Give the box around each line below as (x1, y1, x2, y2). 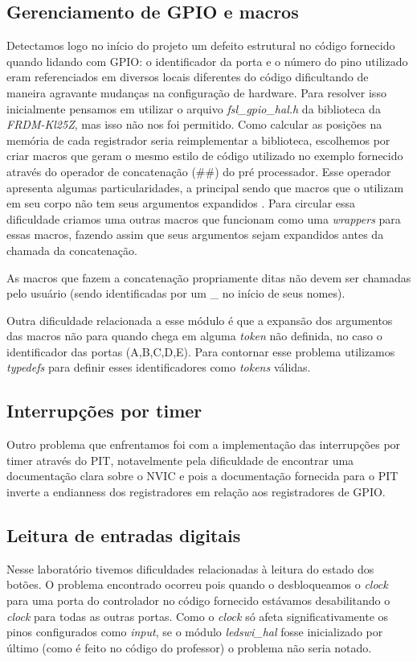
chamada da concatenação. (6, 241, 137, 258)
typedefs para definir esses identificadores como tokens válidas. (6, 359, 311, 376)
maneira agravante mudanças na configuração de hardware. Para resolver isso (6, 84, 386, 101)
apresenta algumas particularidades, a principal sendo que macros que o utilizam (6, 179, 404, 195)
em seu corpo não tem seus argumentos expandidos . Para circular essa (6, 195, 356, 212)
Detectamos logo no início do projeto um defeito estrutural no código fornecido (6, 37, 395, 54)
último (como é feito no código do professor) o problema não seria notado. (6, 639, 372, 656)
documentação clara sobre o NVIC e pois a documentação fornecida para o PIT (6, 467, 399, 484)
